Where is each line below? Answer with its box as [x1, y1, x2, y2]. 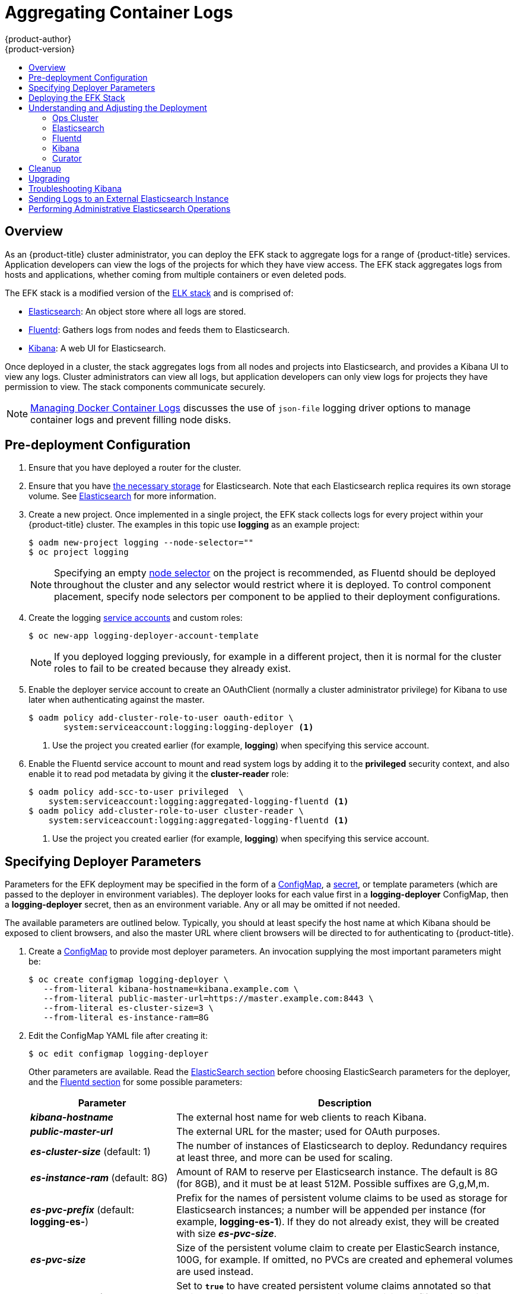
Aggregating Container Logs [5, 2, 233, 23]
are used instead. [176, 1266, 254, 1278]
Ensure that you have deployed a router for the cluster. [28, 462, 241, 473]
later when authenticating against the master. [28, 694, 205, 705]
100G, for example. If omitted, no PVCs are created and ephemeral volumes [176, 1254, 513, 1266]
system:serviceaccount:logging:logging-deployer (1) [63, 722, 314, 732]
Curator [52, 153, 82, 163]
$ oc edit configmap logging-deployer [28, 1049, 209, 1059]
